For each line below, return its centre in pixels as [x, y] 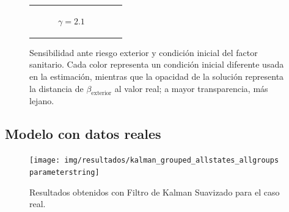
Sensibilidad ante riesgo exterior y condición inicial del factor [144, 52]
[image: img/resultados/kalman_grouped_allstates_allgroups [154, 161]
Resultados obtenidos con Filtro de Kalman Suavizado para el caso [155, 192]
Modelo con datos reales [83, 134]
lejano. [42, 101]
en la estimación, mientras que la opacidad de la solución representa [157, 76]
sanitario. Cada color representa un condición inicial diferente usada [157, 64]
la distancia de [57, 88]
